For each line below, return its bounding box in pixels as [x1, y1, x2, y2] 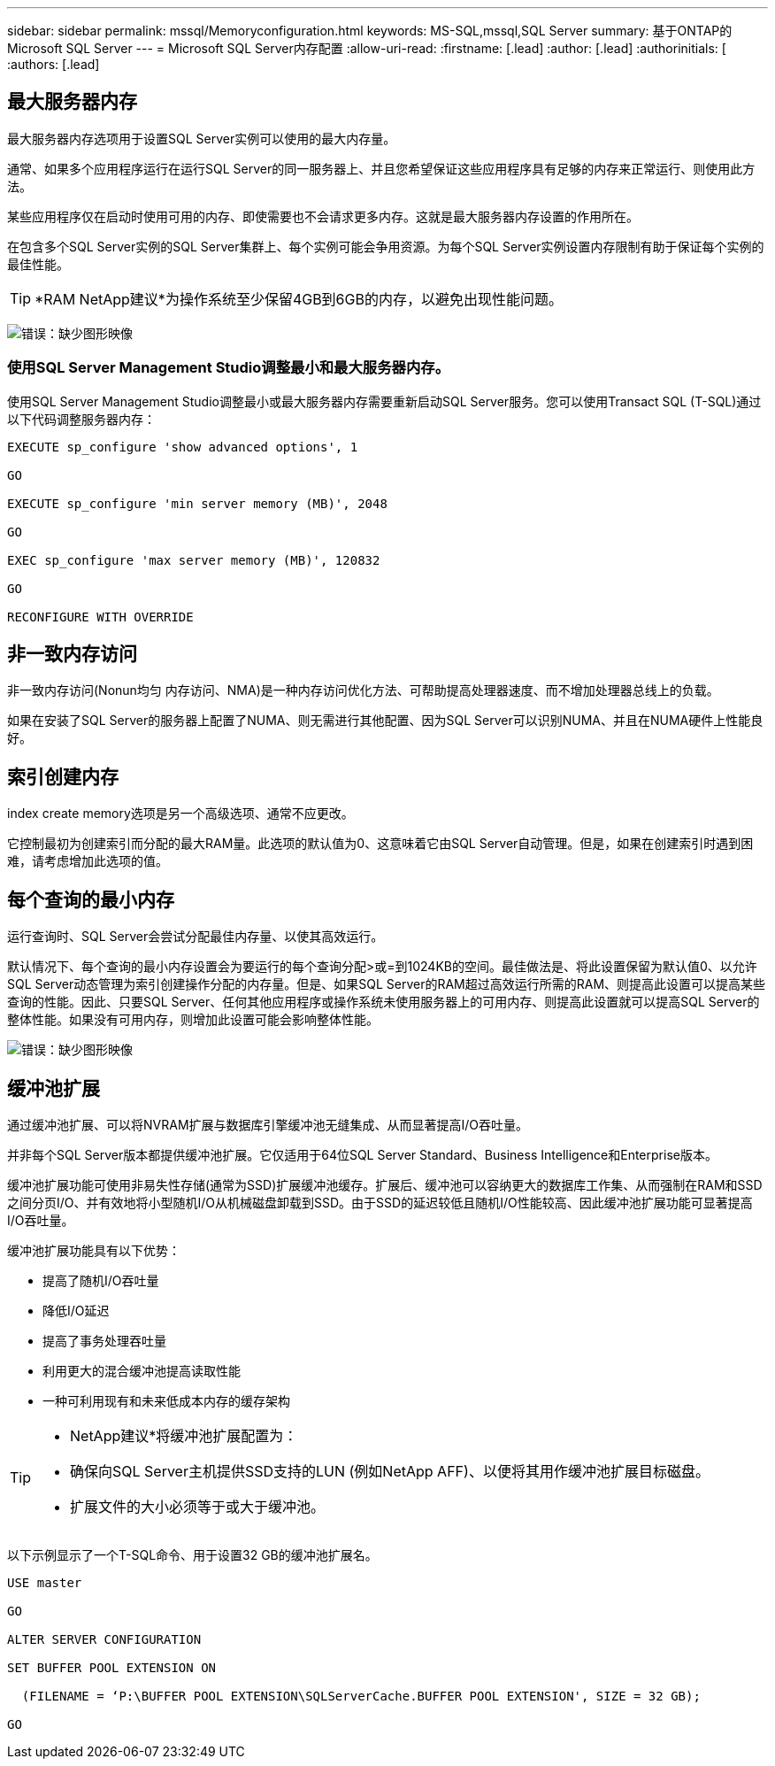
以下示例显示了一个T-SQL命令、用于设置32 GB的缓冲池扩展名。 [7, 1546, 378, 1562]
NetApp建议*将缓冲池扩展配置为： [70, 1426, 298, 1445]
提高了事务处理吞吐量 [42, 1332, 166, 1348]
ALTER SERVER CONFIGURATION [7, 1631, 202, 1646]
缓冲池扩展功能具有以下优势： [7, 1242, 180, 1258]
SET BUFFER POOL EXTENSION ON [7, 1660, 217, 1675]
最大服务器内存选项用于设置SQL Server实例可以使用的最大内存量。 [7, 130, 396, 146]
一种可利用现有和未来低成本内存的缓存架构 [42, 1392, 290, 1408]
